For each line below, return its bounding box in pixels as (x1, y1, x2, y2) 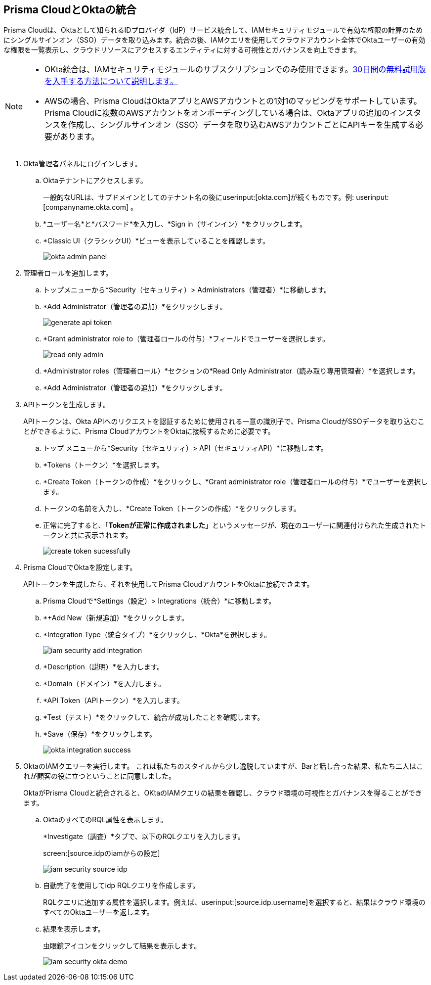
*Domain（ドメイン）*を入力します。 (43, 679, 165, 688)
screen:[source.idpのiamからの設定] (43, 849, 160, 858)
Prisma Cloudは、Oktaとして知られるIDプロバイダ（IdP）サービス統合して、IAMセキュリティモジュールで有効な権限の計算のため (3, 26, 423, 35)
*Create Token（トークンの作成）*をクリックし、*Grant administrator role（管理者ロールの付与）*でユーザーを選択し (43, 477, 428, 486)
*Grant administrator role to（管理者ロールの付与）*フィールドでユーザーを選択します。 (43, 334, 330, 343)
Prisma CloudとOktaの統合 (3, 3, 136, 16)
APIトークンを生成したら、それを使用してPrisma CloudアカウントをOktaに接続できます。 (23, 580, 314, 589)
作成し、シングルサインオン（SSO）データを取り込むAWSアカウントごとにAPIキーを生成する (68, 120, 416, 130)
